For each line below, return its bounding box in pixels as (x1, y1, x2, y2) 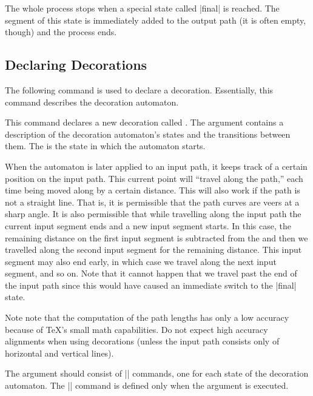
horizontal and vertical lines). (5, 346, 114, 359)
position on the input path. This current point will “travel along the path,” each (5, 172, 303, 184)
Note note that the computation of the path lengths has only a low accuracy (5, 311, 289, 324)
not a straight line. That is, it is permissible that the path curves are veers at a (5, 195, 300, 208)
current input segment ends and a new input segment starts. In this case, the (5, 219, 291, 232)
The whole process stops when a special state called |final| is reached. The (5, 2, 280, 14)
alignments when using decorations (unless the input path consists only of (5, 335, 280, 347)
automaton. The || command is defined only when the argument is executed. (5, 379, 289, 392)
